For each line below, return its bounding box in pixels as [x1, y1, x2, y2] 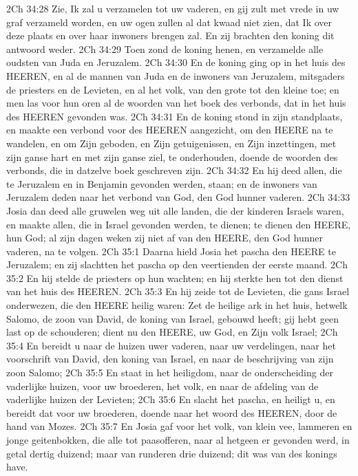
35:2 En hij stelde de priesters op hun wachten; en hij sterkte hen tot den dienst [6, 270, 344, 285]
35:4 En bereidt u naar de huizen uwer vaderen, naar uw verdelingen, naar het [6, 338, 336, 352]
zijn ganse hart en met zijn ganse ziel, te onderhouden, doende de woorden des [6, 149, 338, 164]
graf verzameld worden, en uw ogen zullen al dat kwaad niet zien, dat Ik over [6, 14, 333, 29]
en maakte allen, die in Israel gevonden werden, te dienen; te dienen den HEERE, [6, 217, 351, 231]
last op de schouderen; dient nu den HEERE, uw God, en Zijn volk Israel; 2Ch [6, 325, 338, 339]
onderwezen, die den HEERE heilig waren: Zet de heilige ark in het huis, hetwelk [6, 298, 348, 312]
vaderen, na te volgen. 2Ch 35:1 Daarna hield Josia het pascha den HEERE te [6, 244, 336, 258]
